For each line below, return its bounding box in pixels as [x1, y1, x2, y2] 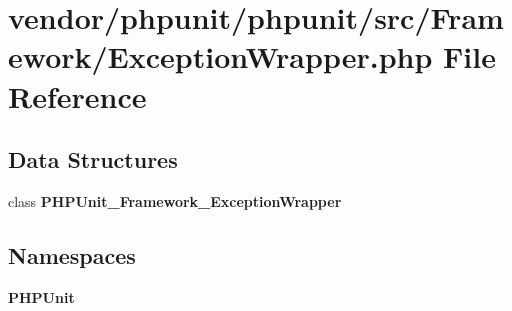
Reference [8, 75, 147, 116]
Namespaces [8, 239, 136, 270]
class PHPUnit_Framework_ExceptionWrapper [8, 190, 342, 211]
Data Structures [8, 144, 178, 175]
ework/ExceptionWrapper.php [8, 36, 433, 77]
